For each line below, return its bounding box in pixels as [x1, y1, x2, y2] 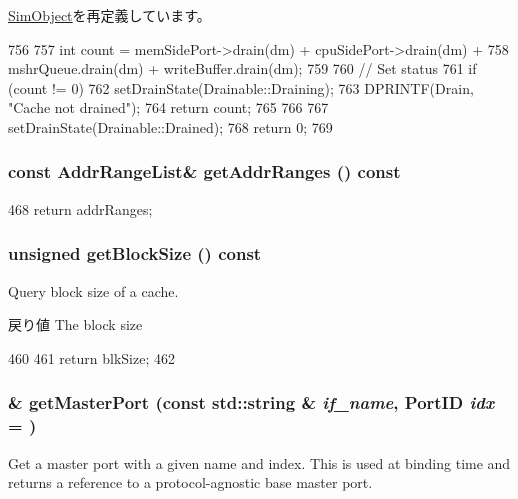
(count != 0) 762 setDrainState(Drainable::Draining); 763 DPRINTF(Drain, [8, 77, 474, 98]
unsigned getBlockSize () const [8, 241, 262, 266]
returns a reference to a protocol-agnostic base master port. [8, 472, 373, 493]
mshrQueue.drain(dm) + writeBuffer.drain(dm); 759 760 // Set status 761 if [8, 58, 477, 79]
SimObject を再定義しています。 [8, 5, 211, 25]
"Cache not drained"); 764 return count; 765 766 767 [8, 97, 329, 118]
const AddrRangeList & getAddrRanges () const [8, 159, 401, 184]
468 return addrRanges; [8, 198, 153, 219]
